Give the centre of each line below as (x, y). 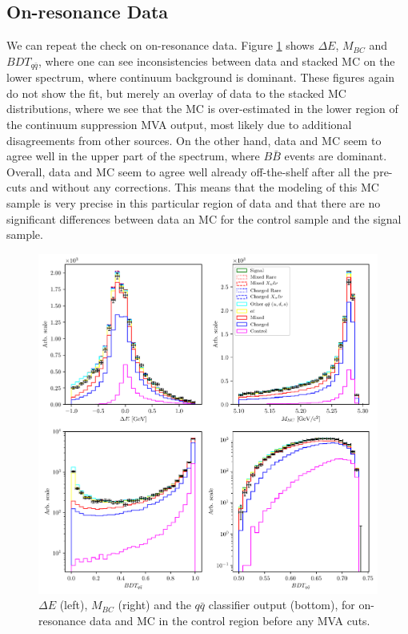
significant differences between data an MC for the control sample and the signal (204, 218)
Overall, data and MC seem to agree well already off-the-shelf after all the (188, 171)
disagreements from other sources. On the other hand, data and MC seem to (194, 140)
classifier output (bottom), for (282, 605)
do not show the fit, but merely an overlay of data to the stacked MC (176, 93)
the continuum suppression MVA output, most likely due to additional (179, 125)
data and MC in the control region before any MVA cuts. (230, 620)
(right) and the (154, 605)
